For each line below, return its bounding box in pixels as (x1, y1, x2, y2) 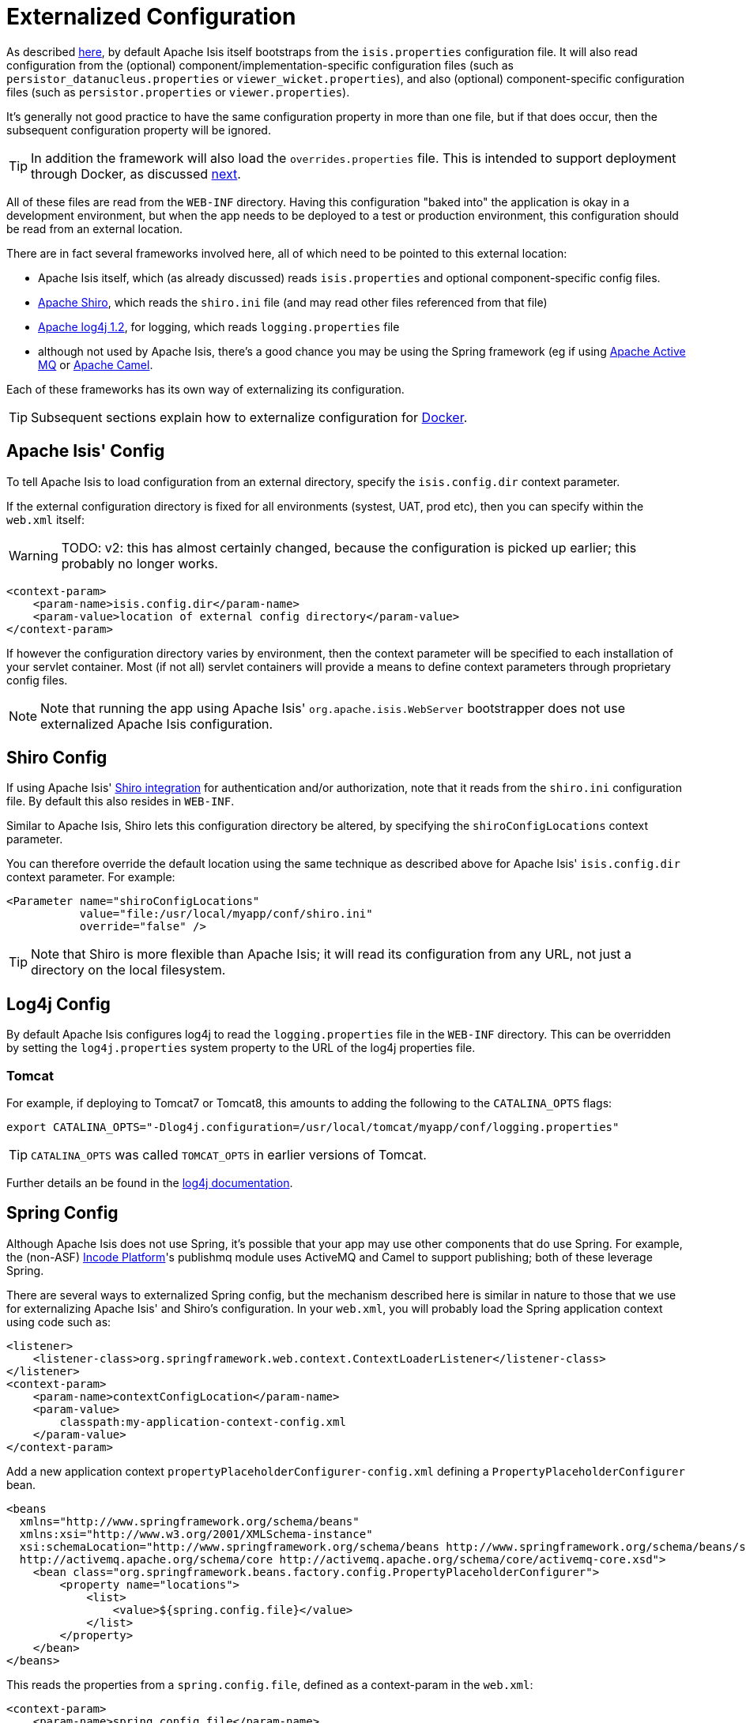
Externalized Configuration (6, 3, 296, 30)
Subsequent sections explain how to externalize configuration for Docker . (31, 409, 468, 425)
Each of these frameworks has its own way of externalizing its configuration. (6, 382, 405, 396)
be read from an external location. (6, 221, 183, 236)
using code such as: (6, 1314, 111, 1329)
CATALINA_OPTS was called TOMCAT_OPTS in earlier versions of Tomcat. (31, 1147, 427, 1163)
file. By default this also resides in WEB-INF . (6, 794, 235, 809)
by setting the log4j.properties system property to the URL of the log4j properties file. (6, 1041, 476, 1055)
